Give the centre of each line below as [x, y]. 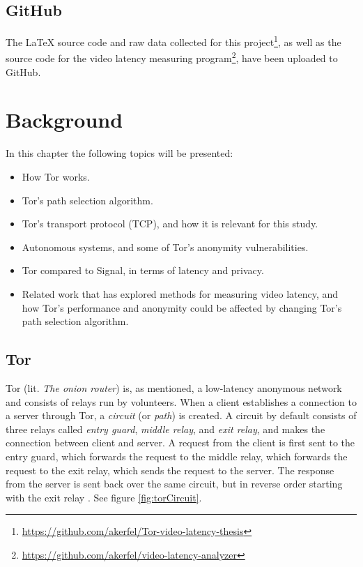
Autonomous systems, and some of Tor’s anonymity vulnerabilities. [165, 247]
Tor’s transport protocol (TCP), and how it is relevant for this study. [170, 224]
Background [64, 120]
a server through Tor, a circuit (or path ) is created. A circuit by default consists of [181, 415]
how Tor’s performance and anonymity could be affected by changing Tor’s [182, 307]
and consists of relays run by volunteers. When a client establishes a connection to [181, 401]
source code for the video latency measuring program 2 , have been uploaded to [172, 57]
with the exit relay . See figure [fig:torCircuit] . [104, 497]
